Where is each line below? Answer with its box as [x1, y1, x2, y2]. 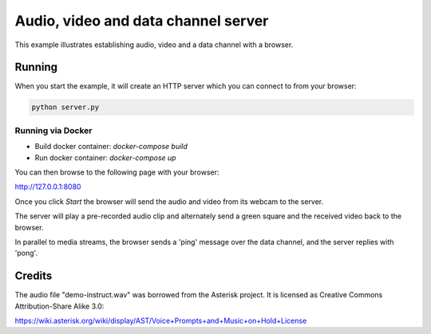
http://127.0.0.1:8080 [14, 182, 81, 191]
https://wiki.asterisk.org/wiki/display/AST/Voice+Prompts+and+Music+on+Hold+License [14, 316, 307, 325]
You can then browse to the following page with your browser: [14, 167, 219, 177]
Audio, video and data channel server [14, 12, 269, 29]
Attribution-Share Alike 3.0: [14, 301, 105, 311]
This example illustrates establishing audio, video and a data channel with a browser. [14, 40, 294, 49]
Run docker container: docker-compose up [34, 152, 176, 163]
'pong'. [14, 248, 38, 258]
